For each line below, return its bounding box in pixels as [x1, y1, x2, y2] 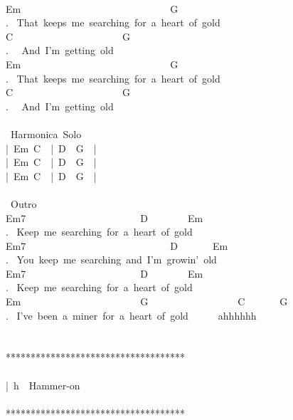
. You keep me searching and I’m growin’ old [6, 252, 217, 267]
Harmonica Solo [10, 126, 82, 141]
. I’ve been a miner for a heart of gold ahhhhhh [6, 308, 257, 322]
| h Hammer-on [6, 377, 80, 392]
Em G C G [6, 294, 288, 309]
